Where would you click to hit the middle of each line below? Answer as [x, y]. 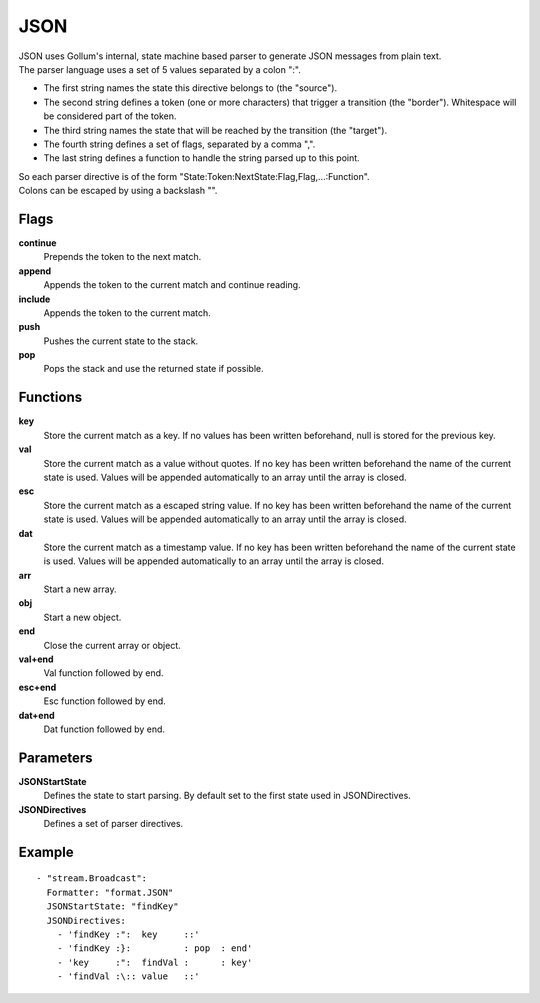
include [34, 299]
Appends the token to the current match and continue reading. [172, 285]
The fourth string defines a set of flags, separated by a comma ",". [179, 144]
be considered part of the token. [110, 116]
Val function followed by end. [103, 673]
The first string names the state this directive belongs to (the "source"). [190, 88]
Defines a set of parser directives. [113, 824]
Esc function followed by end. [105, 701]
